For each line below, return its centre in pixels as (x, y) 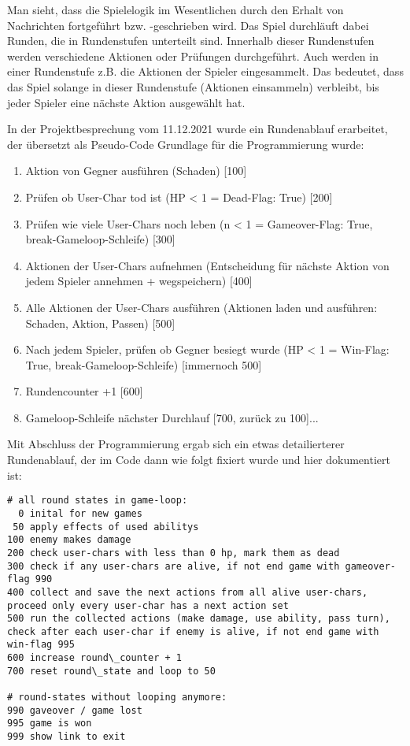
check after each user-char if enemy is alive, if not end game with (193, 631)
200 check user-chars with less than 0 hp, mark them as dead (174, 553)
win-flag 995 (41, 645)
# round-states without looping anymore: (117, 698)
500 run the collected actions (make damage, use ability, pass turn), (199, 619)
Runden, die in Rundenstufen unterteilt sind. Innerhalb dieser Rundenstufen (191, 41)
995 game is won (50, 724)
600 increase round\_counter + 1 (94, 658)
